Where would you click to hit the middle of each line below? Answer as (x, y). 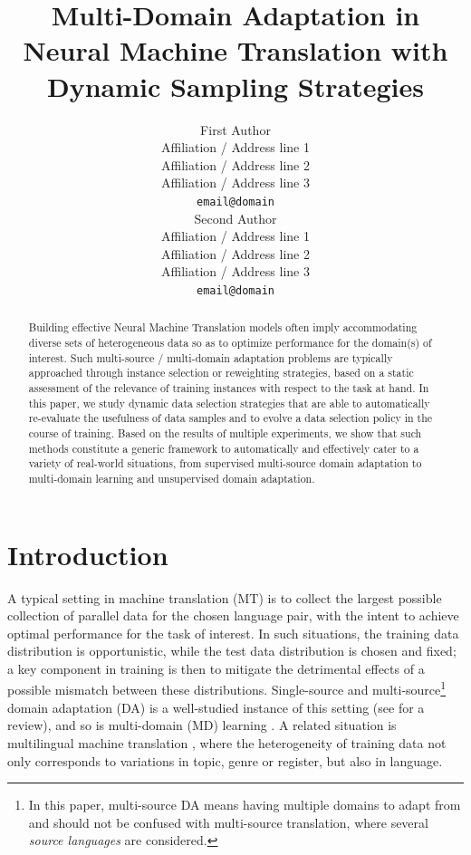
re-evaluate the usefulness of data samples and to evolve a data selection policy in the (231, 418)
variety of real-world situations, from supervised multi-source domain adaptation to (225, 463)
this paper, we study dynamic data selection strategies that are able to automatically (229, 403)
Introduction (88, 554)
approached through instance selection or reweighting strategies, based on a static (221, 373)
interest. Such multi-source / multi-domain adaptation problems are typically (211, 357)
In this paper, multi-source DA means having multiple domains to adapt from (245, 805)
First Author (235, 129)
